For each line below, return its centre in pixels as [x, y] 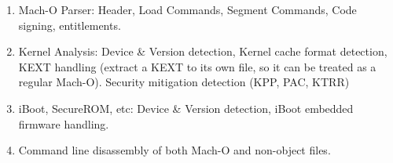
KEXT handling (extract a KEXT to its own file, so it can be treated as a [197, 66]
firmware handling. [64, 123]
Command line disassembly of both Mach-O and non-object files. [174, 150]
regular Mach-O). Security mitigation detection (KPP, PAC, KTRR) [184, 82]
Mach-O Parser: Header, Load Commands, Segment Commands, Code [187, 9]
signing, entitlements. [70, 25]
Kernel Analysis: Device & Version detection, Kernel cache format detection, [203, 51]
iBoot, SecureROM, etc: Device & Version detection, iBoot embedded [186, 108]
